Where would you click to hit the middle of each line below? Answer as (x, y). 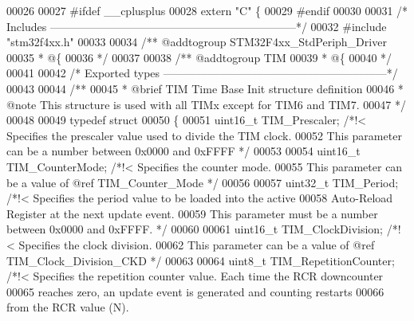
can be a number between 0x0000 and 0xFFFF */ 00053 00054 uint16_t (183, 151)
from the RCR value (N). (68, 307)
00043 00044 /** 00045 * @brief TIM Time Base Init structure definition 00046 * (205, 88)
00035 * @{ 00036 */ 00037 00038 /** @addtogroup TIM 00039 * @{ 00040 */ (199, 57)
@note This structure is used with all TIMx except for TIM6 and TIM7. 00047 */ (206, 104)
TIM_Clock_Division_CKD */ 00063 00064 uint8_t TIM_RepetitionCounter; (201, 260)
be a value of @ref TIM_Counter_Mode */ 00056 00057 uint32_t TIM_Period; (203, 182)
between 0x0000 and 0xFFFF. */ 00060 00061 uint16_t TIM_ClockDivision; (195, 229)
